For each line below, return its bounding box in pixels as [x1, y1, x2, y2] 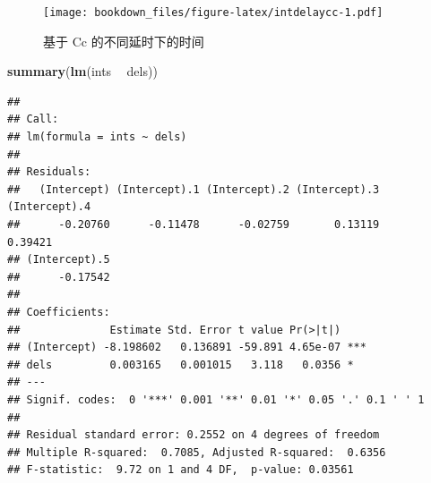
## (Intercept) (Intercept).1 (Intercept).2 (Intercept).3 [7, 182, 380, 196]
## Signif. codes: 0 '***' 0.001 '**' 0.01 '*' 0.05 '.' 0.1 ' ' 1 [7, 393, 425, 406]
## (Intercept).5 [7, 253, 110, 267]
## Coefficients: [7, 305, 110, 318]
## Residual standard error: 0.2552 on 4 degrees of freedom [7, 428, 380, 442]
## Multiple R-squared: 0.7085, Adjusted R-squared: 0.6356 [7, 445, 386, 459]
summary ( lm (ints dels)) [7, 62, 158, 80]
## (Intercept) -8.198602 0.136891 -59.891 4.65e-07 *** [7, 341, 366, 354]
